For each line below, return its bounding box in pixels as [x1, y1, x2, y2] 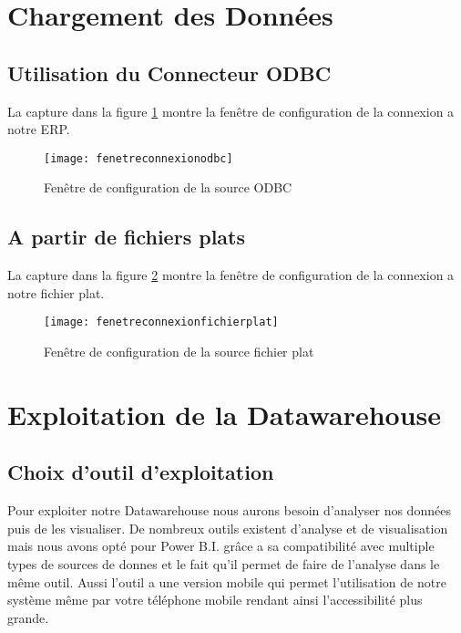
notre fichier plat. [7, 283, 105, 302]
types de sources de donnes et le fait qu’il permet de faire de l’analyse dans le [7, 555, 440, 574]
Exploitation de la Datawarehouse [7, 395, 442, 432]
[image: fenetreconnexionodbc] [44, 151, 233, 165]
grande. [7, 607, 49, 627]
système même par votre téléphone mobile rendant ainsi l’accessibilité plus [7, 590, 423, 609]
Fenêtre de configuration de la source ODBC [44, 178, 292, 197]
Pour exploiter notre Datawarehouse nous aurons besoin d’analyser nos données [7, 501, 451, 520]
